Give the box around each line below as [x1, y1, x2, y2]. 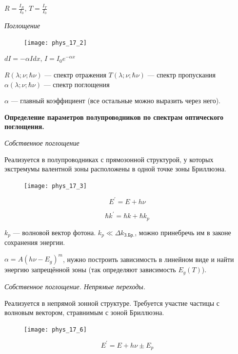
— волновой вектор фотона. [13, 227, 96, 237]
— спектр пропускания [147, 70, 216, 80]
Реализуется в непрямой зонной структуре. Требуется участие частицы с [4, 298, 220, 308]
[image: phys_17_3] [24, 182, 87, 189]
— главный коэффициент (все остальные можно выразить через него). [11, 95, 220, 106]
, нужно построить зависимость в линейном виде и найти [62, 254, 234, 264]
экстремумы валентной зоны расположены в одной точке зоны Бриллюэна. [4, 164, 226, 174]
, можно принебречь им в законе [135, 227, 231, 237]
